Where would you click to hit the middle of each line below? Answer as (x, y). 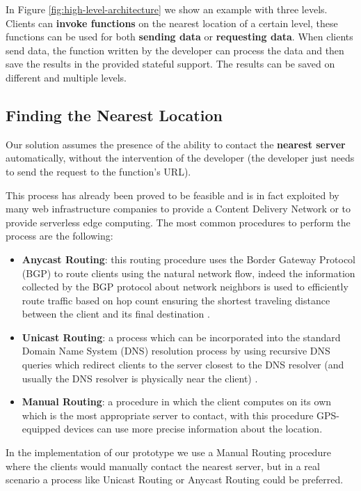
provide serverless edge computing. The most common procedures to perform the (178, 222)
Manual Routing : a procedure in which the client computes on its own (177, 402)
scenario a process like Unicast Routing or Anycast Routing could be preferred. (175, 480)
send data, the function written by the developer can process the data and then (175, 50)
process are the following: (59, 236)
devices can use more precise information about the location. (193, 429)
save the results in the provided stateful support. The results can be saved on (170, 64)
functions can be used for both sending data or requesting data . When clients (179, 37)
